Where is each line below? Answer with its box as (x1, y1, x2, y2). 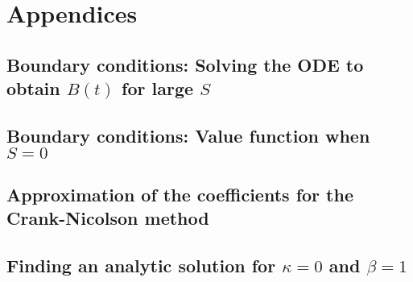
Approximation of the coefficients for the (6, 181, 353, 206)
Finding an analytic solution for (6, 252, 276, 277)
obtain (6, 76, 60, 101)
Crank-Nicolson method (6, 205, 209, 230)
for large (122, 76, 194, 101)
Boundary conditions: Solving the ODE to (6, 52, 364, 77)
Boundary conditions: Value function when (6, 122, 370, 147)
